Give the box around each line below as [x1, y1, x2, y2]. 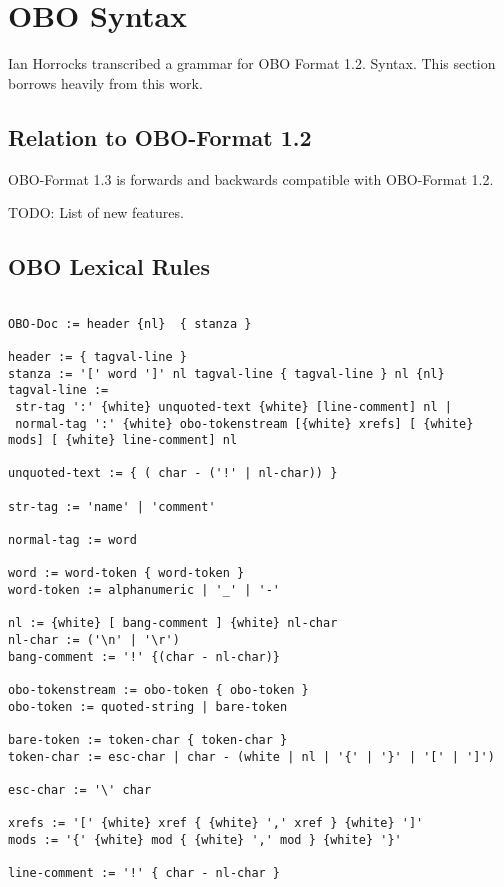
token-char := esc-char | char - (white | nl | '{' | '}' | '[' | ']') [8, 749, 495, 764]
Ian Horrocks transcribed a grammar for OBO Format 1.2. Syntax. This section [8, 53, 496, 74]
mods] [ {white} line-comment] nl [8, 433, 238, 448]
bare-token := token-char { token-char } [8, 732, 288, 747]
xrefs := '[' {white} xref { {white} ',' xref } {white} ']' [8, 816, 424, 831]
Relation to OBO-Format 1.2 [8, 121, 312, 152]
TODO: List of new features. [8, 202, 184, 223]
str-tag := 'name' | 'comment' [8, 499, 216, 514]
